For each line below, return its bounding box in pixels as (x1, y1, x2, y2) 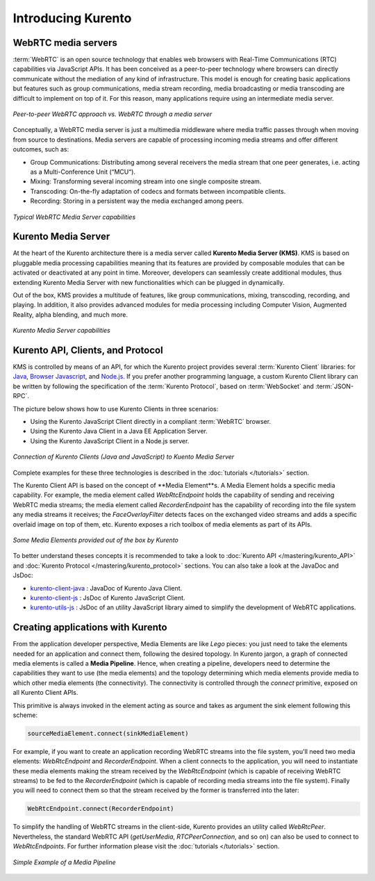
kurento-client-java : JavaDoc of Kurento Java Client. (30, 584, 183, 592)
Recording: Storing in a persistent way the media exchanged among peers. (30, 197, 244, 205)
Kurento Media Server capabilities (12, 327, 110, 335)
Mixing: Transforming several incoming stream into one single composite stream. (30, 177, 262, 186)
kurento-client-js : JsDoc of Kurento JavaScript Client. (30, 593, 185, 602)
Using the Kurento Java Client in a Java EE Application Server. (30, 427, 208, 436)
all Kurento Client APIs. (12, 689, 78, 697)
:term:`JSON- (315, 382, 354, 390)
